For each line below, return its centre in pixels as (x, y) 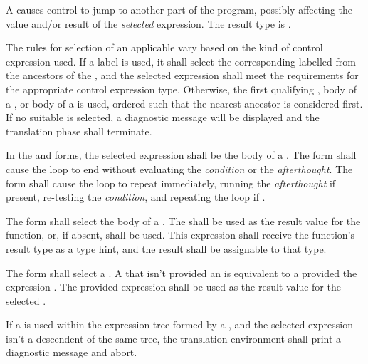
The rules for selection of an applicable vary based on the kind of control (164, 47)
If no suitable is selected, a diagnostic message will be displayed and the (163, 117)
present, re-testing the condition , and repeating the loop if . (136, 197)
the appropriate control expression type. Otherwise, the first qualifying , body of (181, 89)
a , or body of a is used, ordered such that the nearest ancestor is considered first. (184, 103)
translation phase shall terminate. (79, 131)
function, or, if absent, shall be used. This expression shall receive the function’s (180, 235)
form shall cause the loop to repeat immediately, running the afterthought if (171, 183)
